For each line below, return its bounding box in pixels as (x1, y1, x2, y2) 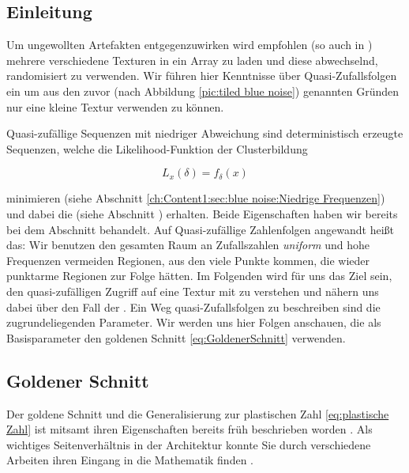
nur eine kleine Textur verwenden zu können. (6, 98, 224, 115)
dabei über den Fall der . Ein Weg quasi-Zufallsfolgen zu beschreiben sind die (6, 298, 381, 315)
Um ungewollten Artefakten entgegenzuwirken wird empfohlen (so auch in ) (6, 36, 373, 53)
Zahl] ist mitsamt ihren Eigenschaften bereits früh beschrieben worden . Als (6, 421, 373, 437)
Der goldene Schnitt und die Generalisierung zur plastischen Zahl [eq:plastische (6, 405, 389, 422)
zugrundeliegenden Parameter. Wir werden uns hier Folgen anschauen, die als (6, 314, 381, 331)
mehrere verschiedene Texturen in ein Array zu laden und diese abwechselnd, (6, 51, 378, 68)
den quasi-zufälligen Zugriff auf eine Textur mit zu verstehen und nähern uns (6, 282, 379, 299)
